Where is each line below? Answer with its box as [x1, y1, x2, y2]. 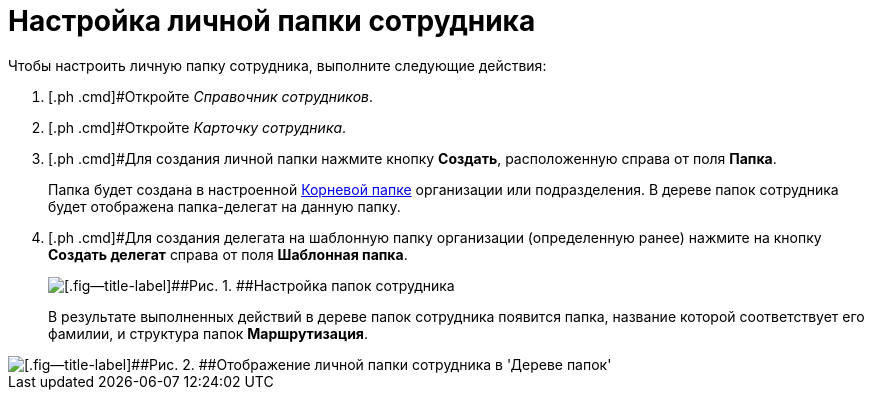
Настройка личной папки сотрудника [8, 4, 536, 38]
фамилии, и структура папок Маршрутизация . [48, 324, 368, 342]
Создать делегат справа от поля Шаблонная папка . [48, 245, 408, 263]
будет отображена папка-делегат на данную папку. [48, 197, 401, 215]
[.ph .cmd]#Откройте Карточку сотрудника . [48, 118, 347, 136]
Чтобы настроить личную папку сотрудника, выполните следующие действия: [8, 56, 547, 74]
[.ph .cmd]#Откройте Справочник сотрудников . [48, 87, 374, 105]
